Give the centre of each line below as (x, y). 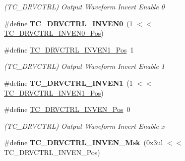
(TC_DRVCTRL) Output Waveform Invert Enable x (84, 126)
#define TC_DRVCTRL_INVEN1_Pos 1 (69, 49)
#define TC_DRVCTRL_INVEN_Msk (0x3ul (84, 142)
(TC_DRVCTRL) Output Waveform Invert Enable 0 (85, 6)
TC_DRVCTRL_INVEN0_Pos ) (54, 33)
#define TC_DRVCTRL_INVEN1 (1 (68, 82)
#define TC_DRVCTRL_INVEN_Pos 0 (67, 109)
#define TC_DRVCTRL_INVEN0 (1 (68, 23)
